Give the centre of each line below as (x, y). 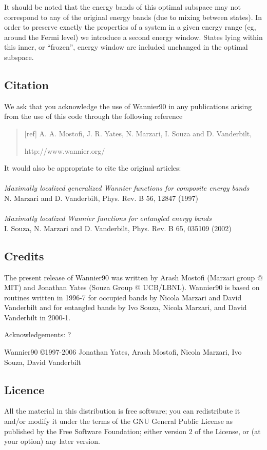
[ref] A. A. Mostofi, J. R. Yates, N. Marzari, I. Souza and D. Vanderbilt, (138, 133)
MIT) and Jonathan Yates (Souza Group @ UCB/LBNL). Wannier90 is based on (132, 287)
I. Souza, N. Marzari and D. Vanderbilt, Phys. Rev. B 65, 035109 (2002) (118, 228)
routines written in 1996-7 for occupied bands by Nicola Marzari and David (123, 297)
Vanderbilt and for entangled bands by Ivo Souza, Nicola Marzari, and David (126, 307)
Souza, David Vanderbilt (43, 362)
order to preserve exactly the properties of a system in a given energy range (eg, (130, 27)
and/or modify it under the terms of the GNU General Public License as (119, 421)
